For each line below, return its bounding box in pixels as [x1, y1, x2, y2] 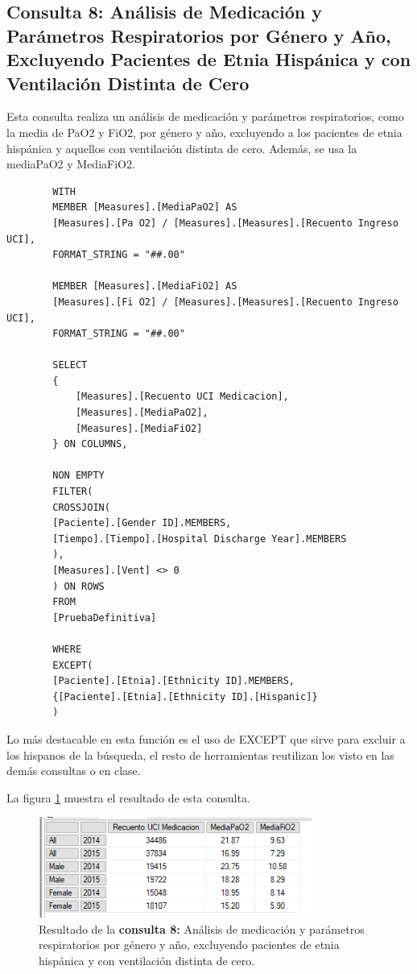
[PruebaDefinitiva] [52, 611, 157, 624]
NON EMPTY [52, 470, 105, 482]
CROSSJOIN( [52, 501, 110, 513]
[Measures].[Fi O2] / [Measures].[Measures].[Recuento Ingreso [52, 296, 398, 308]
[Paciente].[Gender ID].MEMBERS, [52, 517, 232, 529]
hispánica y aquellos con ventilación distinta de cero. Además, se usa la [6, 139, 357, 156]
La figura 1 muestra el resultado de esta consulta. [6, 789, 250, 806]
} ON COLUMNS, [52, 438, 128, 450]
